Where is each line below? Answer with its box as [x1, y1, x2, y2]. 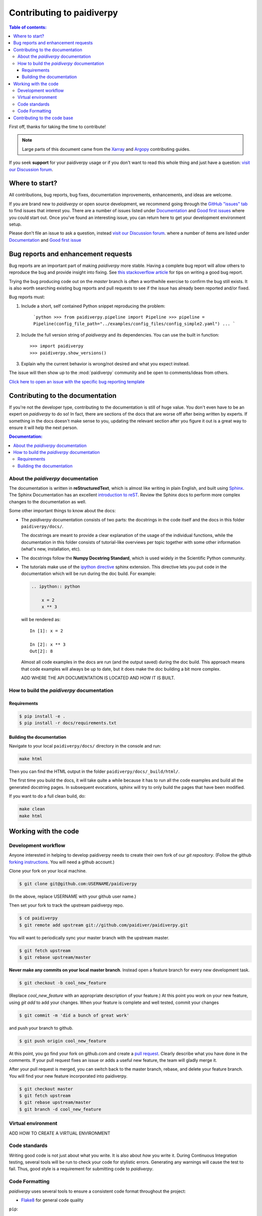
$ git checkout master [19, 1086, 73, 1091]
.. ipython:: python [31, 584, 80, 590]
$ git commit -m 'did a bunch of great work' [19, 1012, 130, 1018]
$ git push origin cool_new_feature [19, 1038, 107, 1043]
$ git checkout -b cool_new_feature [19, 980, 107, 986]
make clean [19, 806, 45, 812]
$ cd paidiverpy [19, 915, 58, 921]
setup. [9, 221, 22, 227]
